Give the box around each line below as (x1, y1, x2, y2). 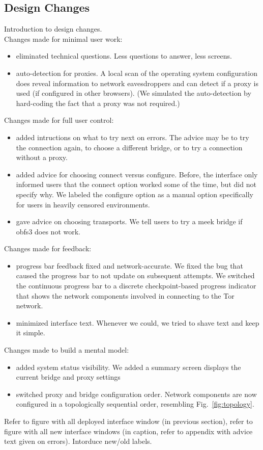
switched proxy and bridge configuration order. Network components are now (16, 388, 257, 399)
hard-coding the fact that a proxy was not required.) (16, 97, 180, 108)
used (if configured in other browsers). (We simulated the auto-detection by (16, 88, 251, 98)
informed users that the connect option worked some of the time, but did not (16, 179, 256, 190)
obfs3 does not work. (16, 226, 80, 236)
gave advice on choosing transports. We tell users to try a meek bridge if (16, 216, 243, 227)
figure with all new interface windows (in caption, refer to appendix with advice (4, 426, 253, 436)
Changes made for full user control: (4, 115, 114, 125)
